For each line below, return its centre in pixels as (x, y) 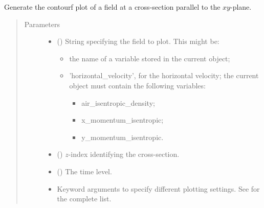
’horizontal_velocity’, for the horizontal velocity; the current (164, 75)
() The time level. (84, 171)
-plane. (241, 7)
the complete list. (84, 199)
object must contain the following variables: (137, 85)
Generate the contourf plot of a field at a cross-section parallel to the (112, 7)
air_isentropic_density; (118, 102)
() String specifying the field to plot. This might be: (138, 41)
